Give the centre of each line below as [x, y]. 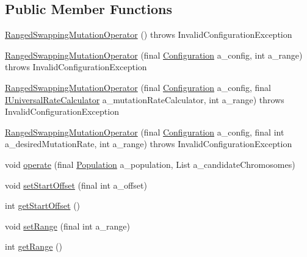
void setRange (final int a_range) [67, 226]
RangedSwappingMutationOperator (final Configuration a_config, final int [145, 132]
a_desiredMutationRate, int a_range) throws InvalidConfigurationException [149, 144]
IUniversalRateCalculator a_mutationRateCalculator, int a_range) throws [145, 99]
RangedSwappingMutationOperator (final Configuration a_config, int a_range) [154, 55]
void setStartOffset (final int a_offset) [76, 185]
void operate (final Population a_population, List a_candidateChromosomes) [150, 164]
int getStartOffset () [43, 205]
